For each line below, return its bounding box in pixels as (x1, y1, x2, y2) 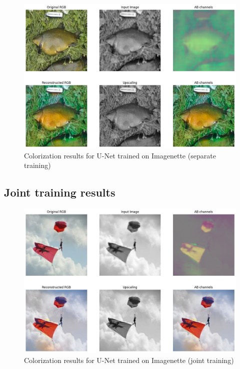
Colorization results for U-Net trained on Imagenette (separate (24, 150, 216, 160)
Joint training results (4, 184, 115, 200)
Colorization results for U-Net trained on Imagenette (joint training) (24, 354, 234, 365)
